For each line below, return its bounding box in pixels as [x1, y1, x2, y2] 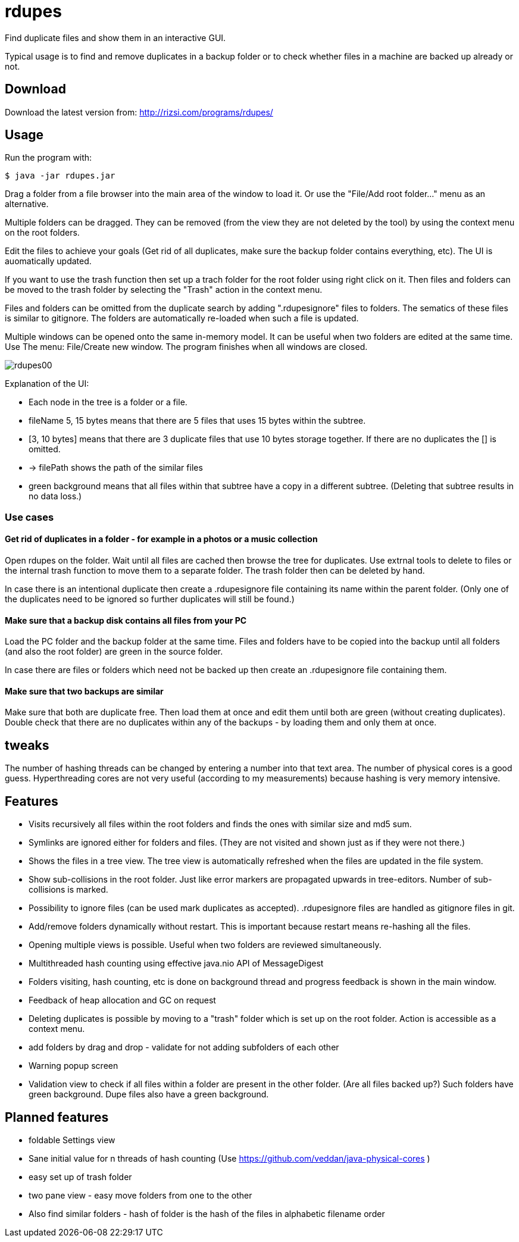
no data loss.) [29, 491, 82, 502]
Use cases [5, 511, 54, 523]
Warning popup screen [29, 1060, 118, 1071]
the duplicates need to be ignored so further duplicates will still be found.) [5, 594, 295, 605]
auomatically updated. [5, 256, 92, 267]
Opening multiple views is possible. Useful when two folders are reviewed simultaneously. [29, 940, 382, 950]
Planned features [5, 1109, 109, 1125]
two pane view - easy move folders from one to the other [29, 1190, 252, 1200]
